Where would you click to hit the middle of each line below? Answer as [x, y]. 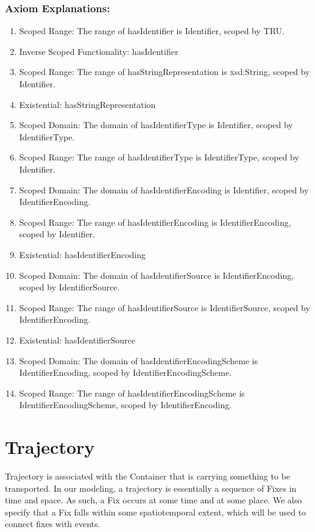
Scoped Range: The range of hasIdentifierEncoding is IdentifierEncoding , [155, 222]
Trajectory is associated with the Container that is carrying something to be [148, 476]
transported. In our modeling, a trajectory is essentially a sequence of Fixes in [151, 488]
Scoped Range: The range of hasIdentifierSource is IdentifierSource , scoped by [165, 307]
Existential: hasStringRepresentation [87, 104]
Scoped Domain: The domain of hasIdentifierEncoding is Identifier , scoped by [164, 189]
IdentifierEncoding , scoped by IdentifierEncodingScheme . [126, 372]
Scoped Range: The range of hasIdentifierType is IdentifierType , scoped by [159, 157]
